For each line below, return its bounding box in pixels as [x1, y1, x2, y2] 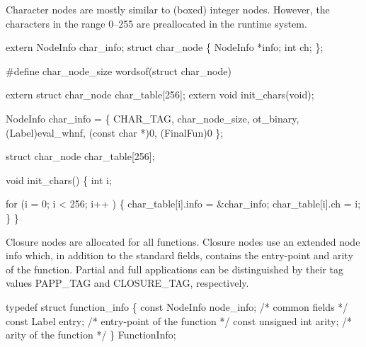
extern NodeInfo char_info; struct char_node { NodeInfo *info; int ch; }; [6, 40, 324, 55]
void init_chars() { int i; [6, 172, 112, 187]
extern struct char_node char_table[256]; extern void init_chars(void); [6, 87, 314, 102]
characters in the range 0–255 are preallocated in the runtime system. [6, 16, 307, 30]
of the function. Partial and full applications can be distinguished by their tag [6, 261, 343, 276]
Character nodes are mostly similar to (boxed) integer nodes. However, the [6, 2, 330, 16]
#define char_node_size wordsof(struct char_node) [6, 63, 231, 78]
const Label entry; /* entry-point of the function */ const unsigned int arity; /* [6, 313, 353, 328]
